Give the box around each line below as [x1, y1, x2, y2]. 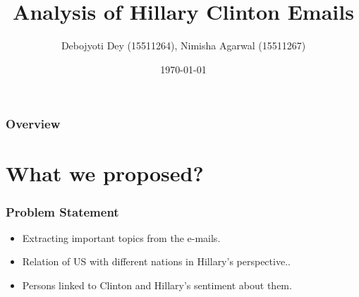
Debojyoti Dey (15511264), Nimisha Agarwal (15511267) [61, 38, 306, 53]
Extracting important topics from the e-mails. [22, 230, 221, 245]
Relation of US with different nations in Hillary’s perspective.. [22, 254, 291, 269]
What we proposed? [6, 159, 204, 188]
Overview [6, 115, 61, 133]
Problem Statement [6, 202, 119, 220]
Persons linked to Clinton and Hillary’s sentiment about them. [22, 278, 292, 293]
